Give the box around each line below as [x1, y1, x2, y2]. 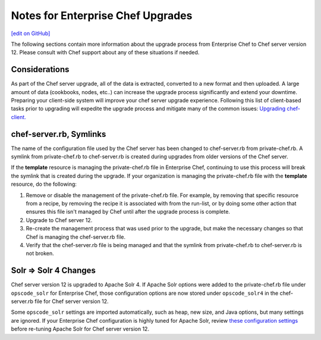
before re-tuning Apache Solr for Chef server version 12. [11, 325, 150, 333]
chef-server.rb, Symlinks [11, 129, 106, 139]
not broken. [26, 250, 55, 257]
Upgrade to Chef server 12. [26, 216, 93, 223]
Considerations [11, 64, 70, 74]
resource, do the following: [11, 180, 77, 188]
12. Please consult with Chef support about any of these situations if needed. [11, 49, 200, 56]
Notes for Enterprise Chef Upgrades [11, 9, 193, 22]
